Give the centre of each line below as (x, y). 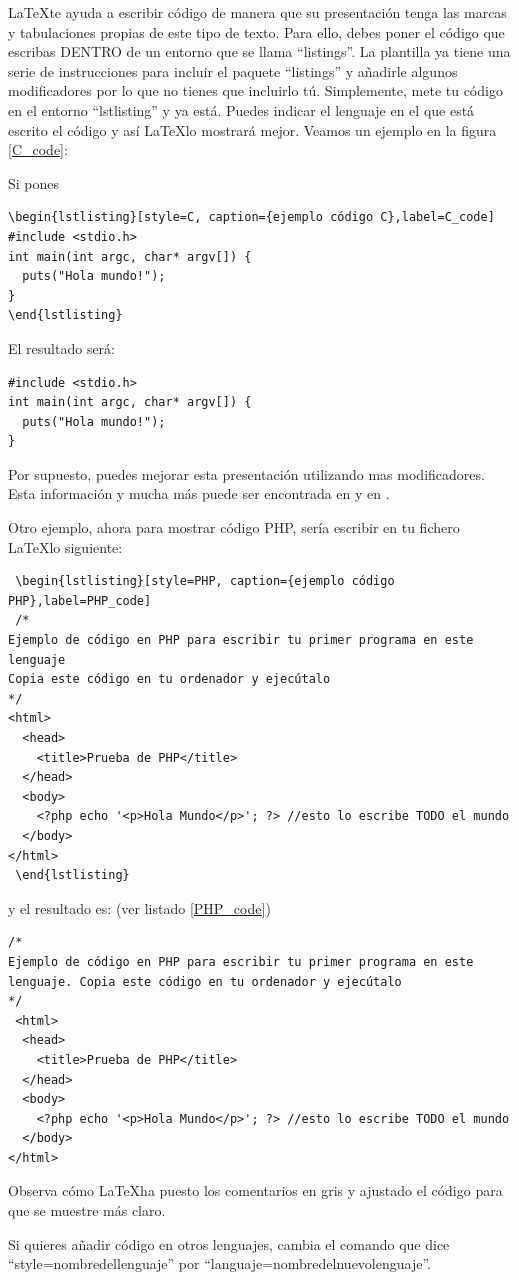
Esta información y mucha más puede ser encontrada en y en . (199, 493)
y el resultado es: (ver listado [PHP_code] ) (139, 907)
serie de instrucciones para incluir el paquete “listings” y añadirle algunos (233, 70)
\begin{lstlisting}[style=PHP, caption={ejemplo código (205, 581)
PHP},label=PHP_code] (80, 600)
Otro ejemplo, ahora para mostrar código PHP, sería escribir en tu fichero (234, 527)
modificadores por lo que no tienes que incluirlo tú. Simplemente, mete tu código (255, 90)
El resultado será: (61, 347)
